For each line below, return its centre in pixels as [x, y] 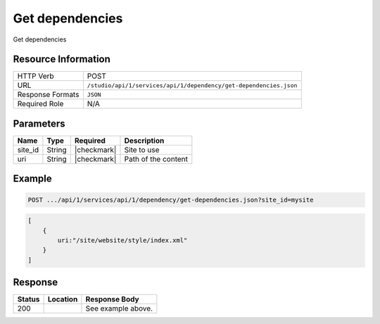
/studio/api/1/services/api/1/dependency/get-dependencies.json [192, 85]
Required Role [40, 104]
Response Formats [48, 95]
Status [28, 299]
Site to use [142, 150]
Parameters [39, 123]
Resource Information [62, 59]
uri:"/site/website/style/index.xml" [122, 240]
